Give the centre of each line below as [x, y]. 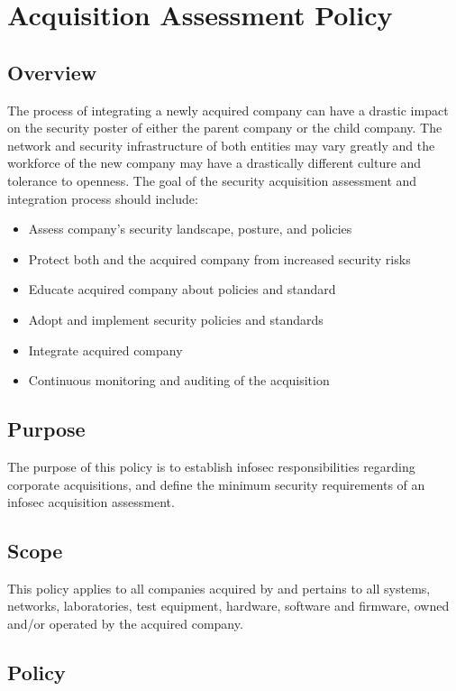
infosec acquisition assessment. [91, 502]
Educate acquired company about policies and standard [182, 289]
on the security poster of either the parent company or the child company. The [225, 128]
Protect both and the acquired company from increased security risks [219, 258]
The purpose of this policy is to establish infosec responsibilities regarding [211, 466]
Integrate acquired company [105, 350]
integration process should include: [103, 198]
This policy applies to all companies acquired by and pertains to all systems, [219, 588]
